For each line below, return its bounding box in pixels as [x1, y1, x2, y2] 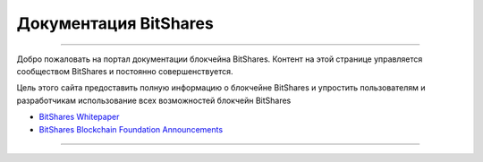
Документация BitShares [16, 13, 214, 33]
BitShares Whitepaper [38, 112, 120, 123]
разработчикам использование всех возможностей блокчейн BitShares [16, 95, 292, 106]
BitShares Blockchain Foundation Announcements [38, 124, 224, 134]
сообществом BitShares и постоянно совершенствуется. [16, 65, 233, 76]
